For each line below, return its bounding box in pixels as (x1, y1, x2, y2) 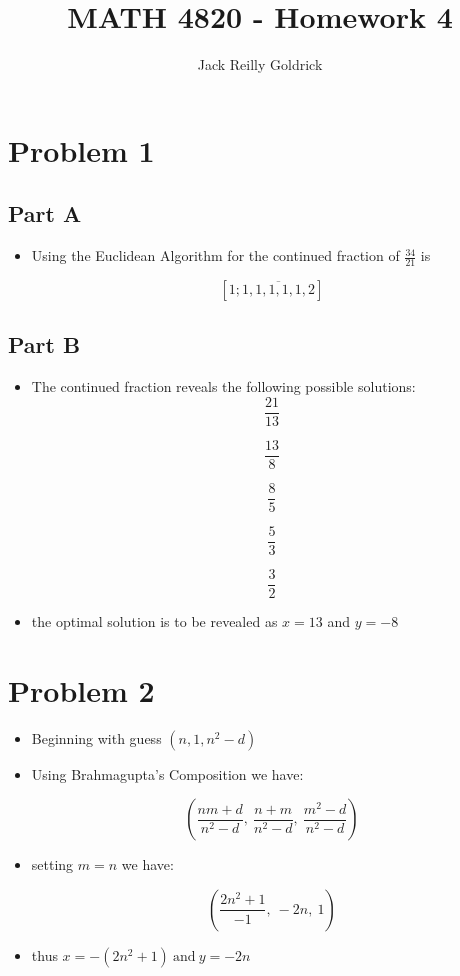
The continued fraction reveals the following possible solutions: (31, 376, 416, 397)
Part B (8, 329, 81, 360)
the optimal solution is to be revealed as (31, 611, 278, 632)
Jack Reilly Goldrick (197, 54, 323, 75)
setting (31, 854, 74, 875)
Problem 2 (8, 669, 155, 710)
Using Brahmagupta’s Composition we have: (31, 763, 304, 784)
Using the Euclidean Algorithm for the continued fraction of (31, 245, 400, 266)
